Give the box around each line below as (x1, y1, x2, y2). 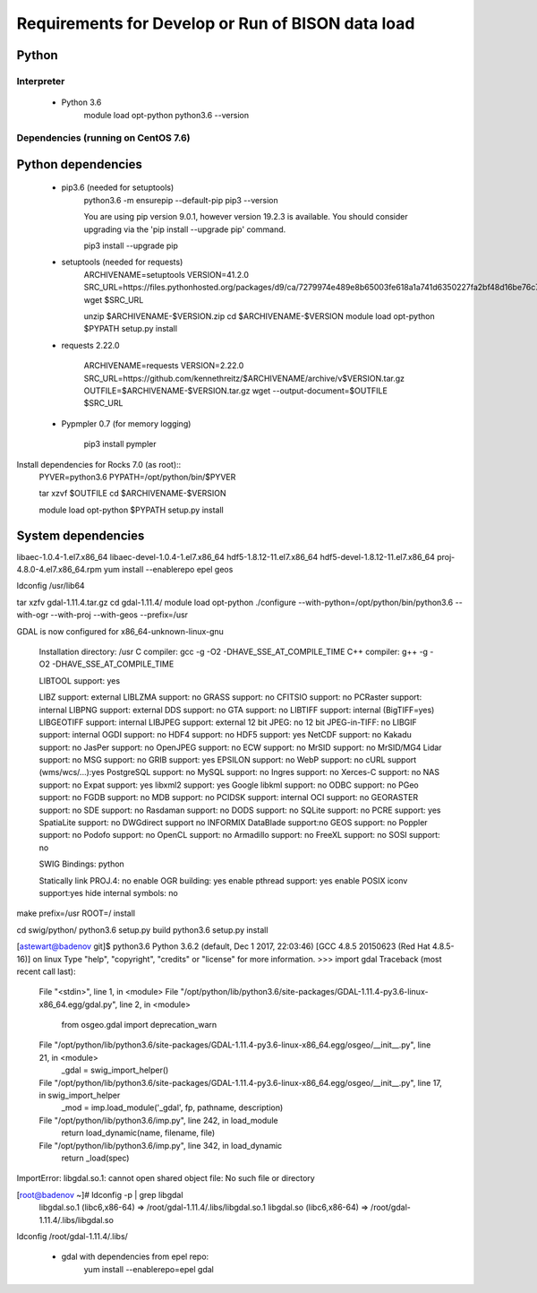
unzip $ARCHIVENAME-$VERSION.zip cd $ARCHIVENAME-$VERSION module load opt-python (83, 311, 435, 322)
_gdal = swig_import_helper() (61, 1065, 169, 1075)
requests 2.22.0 (61, 340, 120, 350)
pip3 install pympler (83, 439, 157, 450)
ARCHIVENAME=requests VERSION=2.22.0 (83, 360, 244, 371)
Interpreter (16, 74, 65, 87)
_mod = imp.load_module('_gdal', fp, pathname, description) (61, 1102, 284, 1113)
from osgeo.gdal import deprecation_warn (61, 1020, 217, 1030)
